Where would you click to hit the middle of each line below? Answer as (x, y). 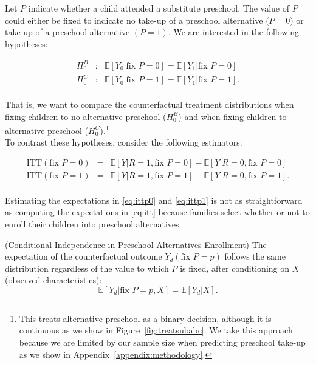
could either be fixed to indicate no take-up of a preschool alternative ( (137, 20)
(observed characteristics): (53, 280)
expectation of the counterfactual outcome (84, 256)
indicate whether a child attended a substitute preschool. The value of (159, 8)
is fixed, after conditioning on (235, 268)
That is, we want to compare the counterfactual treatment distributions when (149, 105)
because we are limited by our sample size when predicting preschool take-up (162, 342)
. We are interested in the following (234, 32)
